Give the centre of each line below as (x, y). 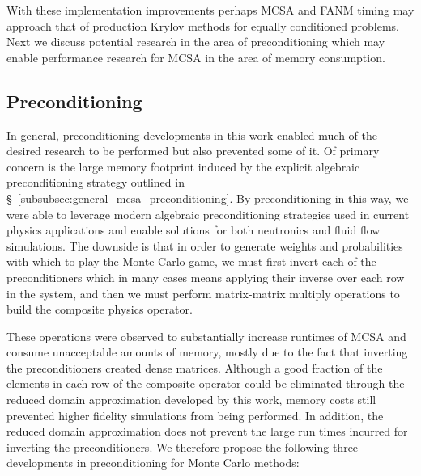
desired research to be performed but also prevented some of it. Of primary (193, 151)
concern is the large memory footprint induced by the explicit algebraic (183, 166)
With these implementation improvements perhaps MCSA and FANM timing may (210, 10)
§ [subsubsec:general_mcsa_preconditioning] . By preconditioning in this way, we (208, 198)
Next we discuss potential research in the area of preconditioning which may (196, 42)
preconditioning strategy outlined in (96, 182)
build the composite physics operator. (100, 309)
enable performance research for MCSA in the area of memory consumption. (196, 57)
